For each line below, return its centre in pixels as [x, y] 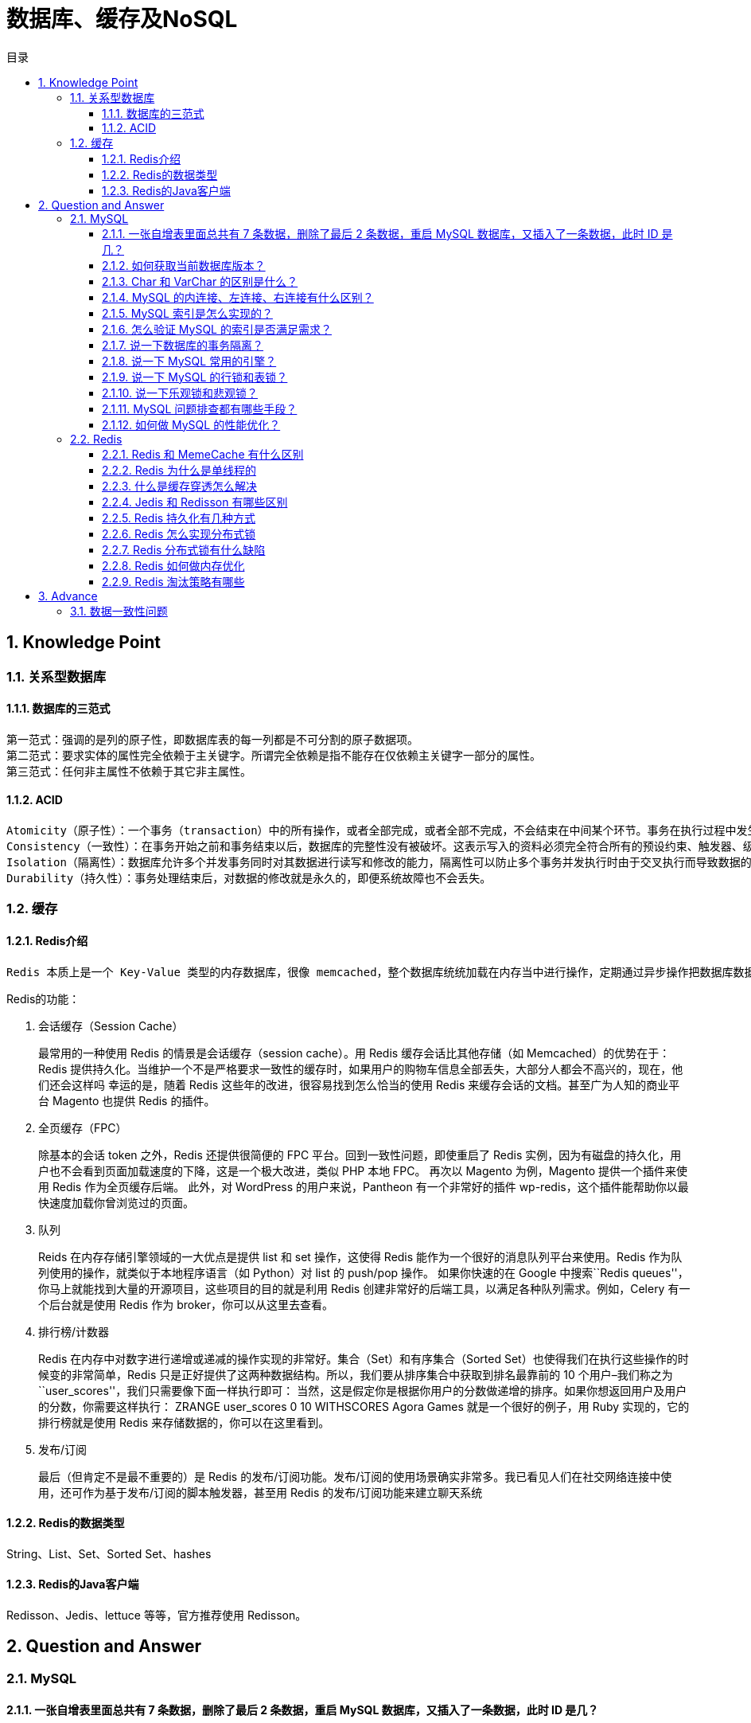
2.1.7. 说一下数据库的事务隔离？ [183, 345]
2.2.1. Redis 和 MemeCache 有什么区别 [203, 454]
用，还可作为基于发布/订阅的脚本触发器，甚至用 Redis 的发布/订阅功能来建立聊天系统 [261, 1492]
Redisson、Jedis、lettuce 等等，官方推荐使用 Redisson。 [157, 1616]
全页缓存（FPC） [83, 1127]
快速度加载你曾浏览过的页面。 [116, 1202]
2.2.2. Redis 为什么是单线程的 [179, 470]
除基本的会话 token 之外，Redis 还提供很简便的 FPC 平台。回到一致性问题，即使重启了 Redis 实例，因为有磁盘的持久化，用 [360, 1155]
